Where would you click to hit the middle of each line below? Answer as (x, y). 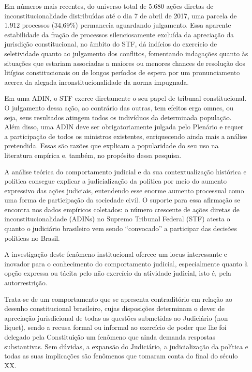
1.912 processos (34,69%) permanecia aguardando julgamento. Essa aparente (118, 25)
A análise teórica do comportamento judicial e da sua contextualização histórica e (126, 171)
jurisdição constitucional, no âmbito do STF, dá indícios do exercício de (111, 44)
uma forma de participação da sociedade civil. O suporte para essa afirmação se (122, 200)
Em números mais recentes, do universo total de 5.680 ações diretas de (109, 6)
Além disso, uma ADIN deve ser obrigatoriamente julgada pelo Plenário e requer (124, 127)
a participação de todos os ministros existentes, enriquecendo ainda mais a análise (126, 136)
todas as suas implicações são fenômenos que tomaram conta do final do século (121, 356)
